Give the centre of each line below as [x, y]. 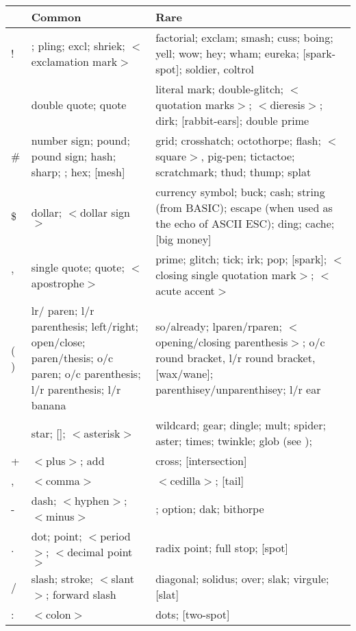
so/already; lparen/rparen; [219, 326]
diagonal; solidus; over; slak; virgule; [242, 579]
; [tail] [230, 480]
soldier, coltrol [220, 69]
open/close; [58, 342]
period [115, 536]
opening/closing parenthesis [222, 342]
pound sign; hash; [74, 156]
